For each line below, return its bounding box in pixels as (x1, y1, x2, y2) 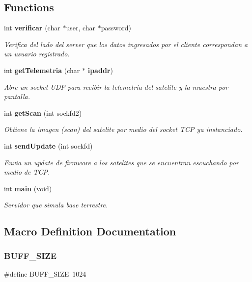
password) (101, 23, 131, 33)
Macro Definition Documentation (4, 224, 176, 239)
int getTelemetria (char (4, 65, 80, 75)
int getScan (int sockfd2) (4, 107, 82, 118)
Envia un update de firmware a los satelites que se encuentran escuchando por (4, 157, 239, 167)
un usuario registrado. (4, 49, 70, 59)
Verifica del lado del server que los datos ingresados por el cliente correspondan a (4, 39, 248, 49)
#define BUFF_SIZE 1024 (4, 268, 86, 279)
